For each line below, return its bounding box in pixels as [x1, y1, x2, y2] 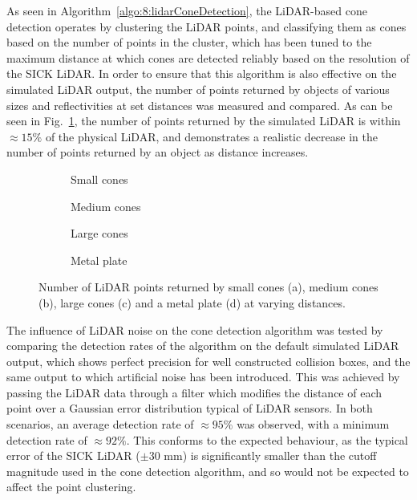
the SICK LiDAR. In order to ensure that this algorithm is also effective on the [6, 65, 397, 82]
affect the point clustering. [6, 478, 136, 495]
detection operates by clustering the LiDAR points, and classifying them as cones [6, 18, 407, 35]
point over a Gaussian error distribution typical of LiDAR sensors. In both [6, 400, 373, 417]
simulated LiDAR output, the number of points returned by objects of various [6, 80, 390, 97]
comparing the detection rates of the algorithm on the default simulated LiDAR [6, 337, 399, 354]
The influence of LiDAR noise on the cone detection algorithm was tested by [6, 321, 383, 338]
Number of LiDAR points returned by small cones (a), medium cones [38, 278, 379, 295]
